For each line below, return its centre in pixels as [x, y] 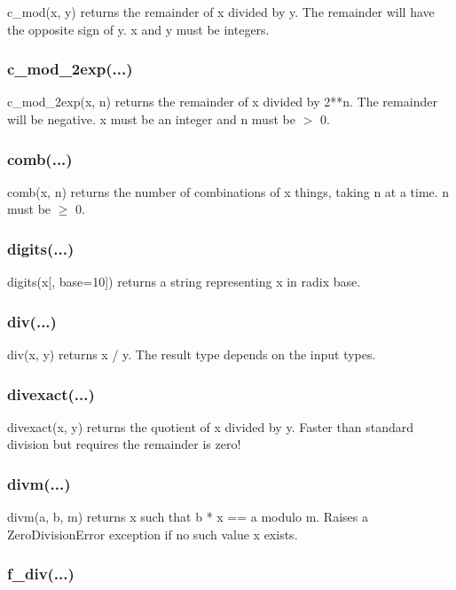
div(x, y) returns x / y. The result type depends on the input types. [192, 354]
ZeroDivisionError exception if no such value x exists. [153, 534]
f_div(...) [41, 574]
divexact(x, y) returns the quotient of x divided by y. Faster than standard [210, 426]
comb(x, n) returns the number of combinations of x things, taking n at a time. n [228, 191]
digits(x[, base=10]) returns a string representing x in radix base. [184, 282]
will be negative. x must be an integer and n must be [151, 119]
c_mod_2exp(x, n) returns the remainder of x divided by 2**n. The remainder [222, 102]
